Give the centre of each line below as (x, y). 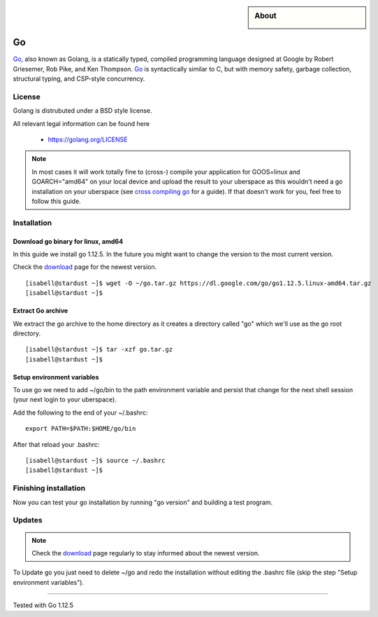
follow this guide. (57, 201)
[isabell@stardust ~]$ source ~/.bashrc (95, 461)
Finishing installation (49, 488)
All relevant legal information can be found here (81, 123)
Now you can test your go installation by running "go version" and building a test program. (143, 502)
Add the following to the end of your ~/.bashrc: (80, 413)
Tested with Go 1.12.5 (43, 605)
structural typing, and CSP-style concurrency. (79, 79)
